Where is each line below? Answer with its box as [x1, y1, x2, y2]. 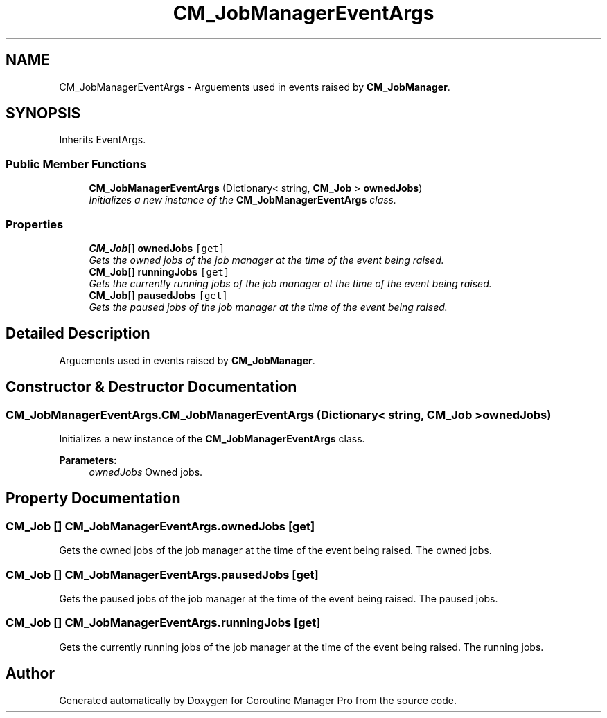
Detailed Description [6, 325, 150, 343]
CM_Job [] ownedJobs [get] [89, 242, 225, 254]
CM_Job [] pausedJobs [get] [89, 289, 228, 301]
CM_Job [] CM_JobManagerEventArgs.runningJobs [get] [6, 616, 321, 630]
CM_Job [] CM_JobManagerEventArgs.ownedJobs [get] [6, 519, 315, 533]
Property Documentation [6, 490, 181, 508]
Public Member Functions [6, 156, 146, 171]
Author [6, 665, 55, 683]
